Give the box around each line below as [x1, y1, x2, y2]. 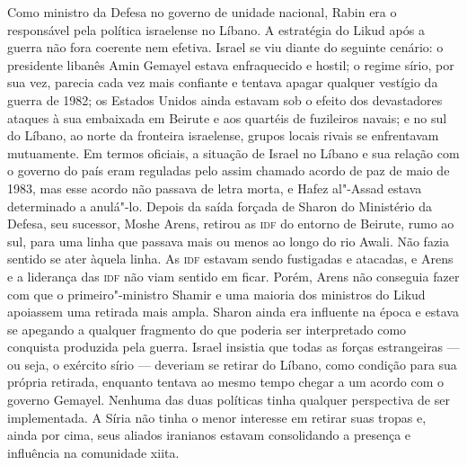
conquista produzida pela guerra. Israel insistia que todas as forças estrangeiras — [7, 337, 460, 356]
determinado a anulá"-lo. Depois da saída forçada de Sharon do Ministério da [7, 196, 432, 215]
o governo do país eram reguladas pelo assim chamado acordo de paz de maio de [7, 161, 450, 180]
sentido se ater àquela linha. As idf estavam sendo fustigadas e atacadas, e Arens [7, 249, 454, 268]
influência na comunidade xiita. [7, 443, 180, 461]
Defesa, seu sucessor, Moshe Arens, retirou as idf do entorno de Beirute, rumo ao [7, 214, 454, 233]
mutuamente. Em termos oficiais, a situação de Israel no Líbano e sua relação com [7, 143, 460, 162]
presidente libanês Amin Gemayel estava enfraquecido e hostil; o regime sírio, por [7, 55, 454, 74]
